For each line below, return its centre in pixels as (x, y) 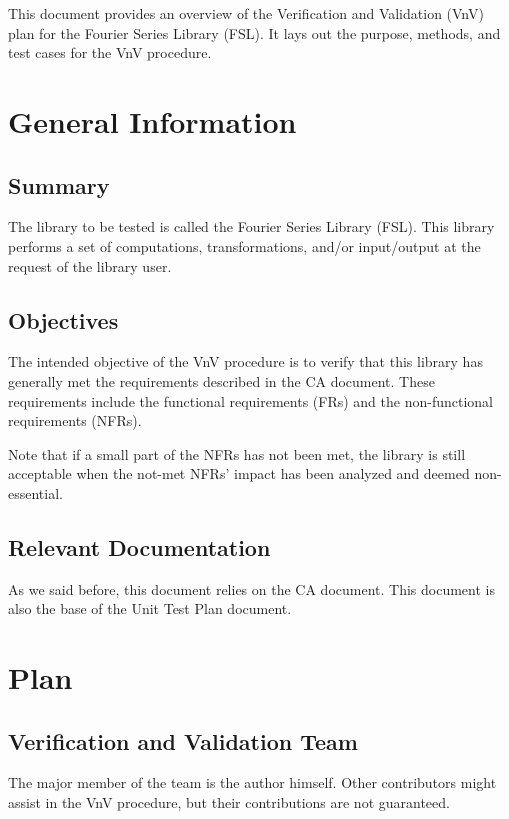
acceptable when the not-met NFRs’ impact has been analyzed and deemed (239, 473)
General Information (152, 120)
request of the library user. (90, 265)
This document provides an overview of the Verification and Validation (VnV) (246, 13)
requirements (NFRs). (75, 420)
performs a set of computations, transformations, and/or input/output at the (244, 245)
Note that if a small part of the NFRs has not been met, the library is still (237, 453)
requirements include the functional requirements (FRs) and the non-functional (250, 400)
